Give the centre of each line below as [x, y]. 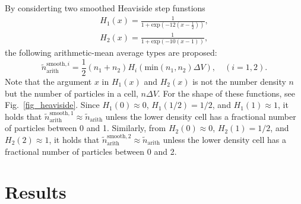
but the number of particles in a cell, [72, 93]
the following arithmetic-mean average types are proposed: [111, 52]
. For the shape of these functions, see [226, 93]
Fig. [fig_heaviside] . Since [52, 105]
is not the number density [239, 81]
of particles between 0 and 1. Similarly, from [85, 128]
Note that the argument [48, 81]
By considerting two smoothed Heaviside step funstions [105, 8]
